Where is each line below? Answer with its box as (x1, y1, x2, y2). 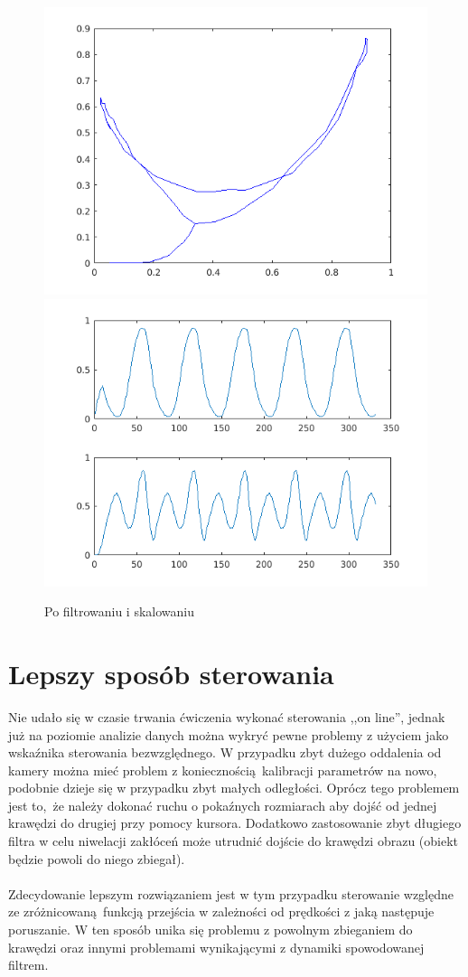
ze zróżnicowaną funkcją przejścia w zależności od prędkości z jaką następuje (8, 902, 435, 921)
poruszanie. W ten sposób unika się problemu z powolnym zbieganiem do (8, 920, 413, 939)
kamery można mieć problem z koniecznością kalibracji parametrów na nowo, (8, 760, 437, 779)
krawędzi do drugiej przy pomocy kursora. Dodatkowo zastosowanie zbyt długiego (8, 813, 462, 832)
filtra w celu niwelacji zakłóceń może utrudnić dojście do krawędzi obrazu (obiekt (8, 831, 459, 850)
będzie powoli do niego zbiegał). (8, 849, 185, 868)
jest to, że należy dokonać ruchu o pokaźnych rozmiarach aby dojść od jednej (8, 795, 437, 814)
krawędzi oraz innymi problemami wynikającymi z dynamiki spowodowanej (8, 937, 425, 956)
